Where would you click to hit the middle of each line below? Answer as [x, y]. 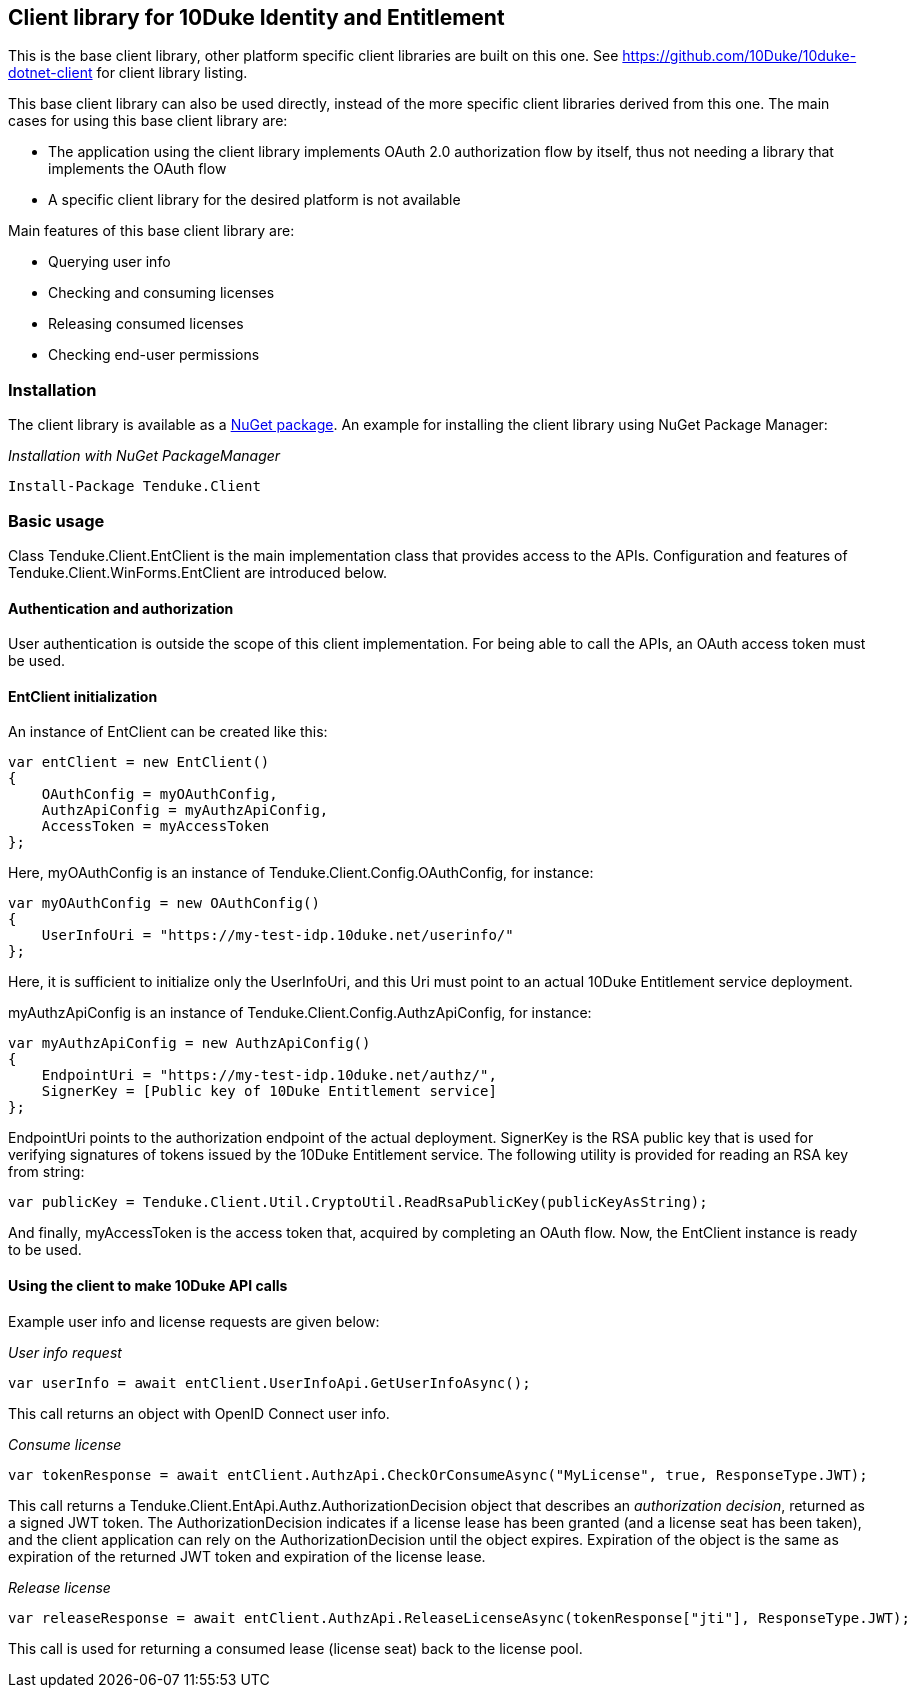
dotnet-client [50, 73]
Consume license [65, 1444]
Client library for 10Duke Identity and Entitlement [256, 17]
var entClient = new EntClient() [139, 762]
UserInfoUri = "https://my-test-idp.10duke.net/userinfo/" [277, 935]
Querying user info [109, 262]
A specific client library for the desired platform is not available [254, 200]
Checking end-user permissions [154, 355]
